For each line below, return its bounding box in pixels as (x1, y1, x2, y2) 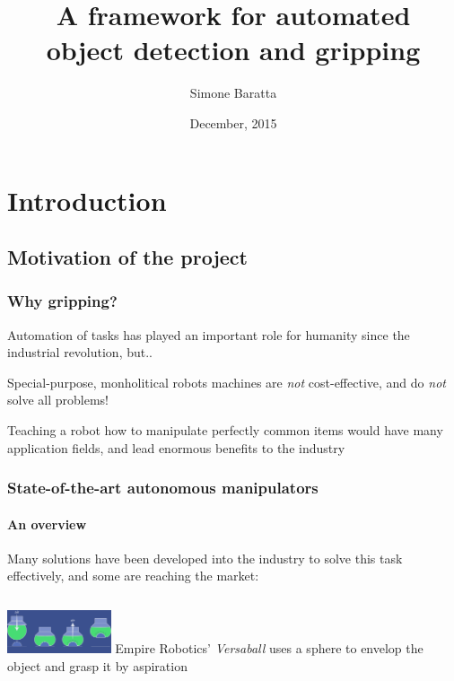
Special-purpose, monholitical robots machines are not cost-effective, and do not (7, 372, 446, 391)
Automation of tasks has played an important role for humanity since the (7, 325, 410, 344)
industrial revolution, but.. (7, 343, 153, 362)
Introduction (7, 181, 167, 218)
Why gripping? (7, 290, 118, 312)
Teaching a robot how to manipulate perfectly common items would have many (7, 421, 443, 440)
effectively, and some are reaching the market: (7, 566, 259, 585)
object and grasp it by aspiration (7, 656, 188, 675)
